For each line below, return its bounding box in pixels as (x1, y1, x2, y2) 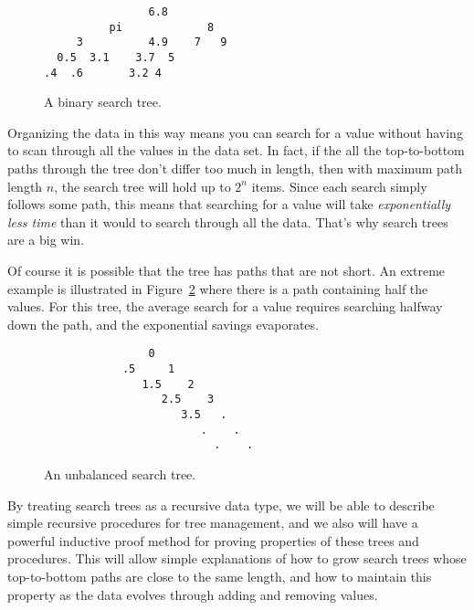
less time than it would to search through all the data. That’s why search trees (7, 212, 448, 231)
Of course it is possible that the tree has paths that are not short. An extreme (7, 261, 446, 280)
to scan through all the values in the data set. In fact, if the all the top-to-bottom (7, 141, 465, 160)
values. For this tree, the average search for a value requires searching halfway (7, 297, 443, 316)
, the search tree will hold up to (54, 176, 231, 195)
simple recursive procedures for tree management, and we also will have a (7, 513, 418, 532)
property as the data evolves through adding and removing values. (7, 584, 378, 604)
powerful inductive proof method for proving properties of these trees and (7, 531, 419, 550)
